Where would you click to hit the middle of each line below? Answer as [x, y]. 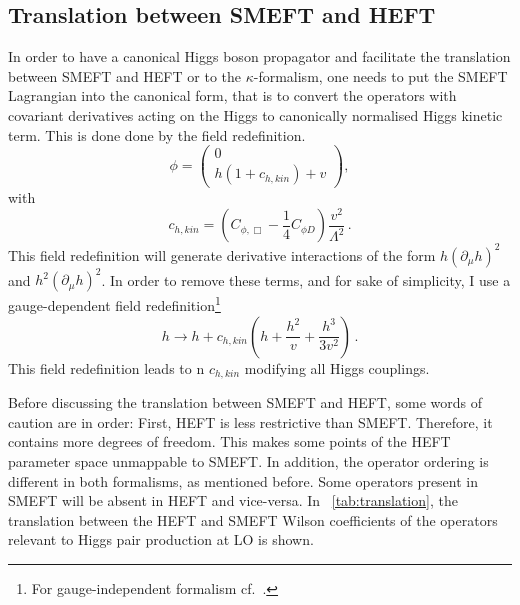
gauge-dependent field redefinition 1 [114, 304]
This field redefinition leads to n [106, 367]
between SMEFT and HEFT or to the [124, 75]
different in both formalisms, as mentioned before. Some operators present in [243, 480]
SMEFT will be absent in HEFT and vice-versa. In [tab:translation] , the [233, 500]
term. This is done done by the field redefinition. [157, 134]
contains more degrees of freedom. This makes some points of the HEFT [229, 441]
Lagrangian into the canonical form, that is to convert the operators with [232, 95]
